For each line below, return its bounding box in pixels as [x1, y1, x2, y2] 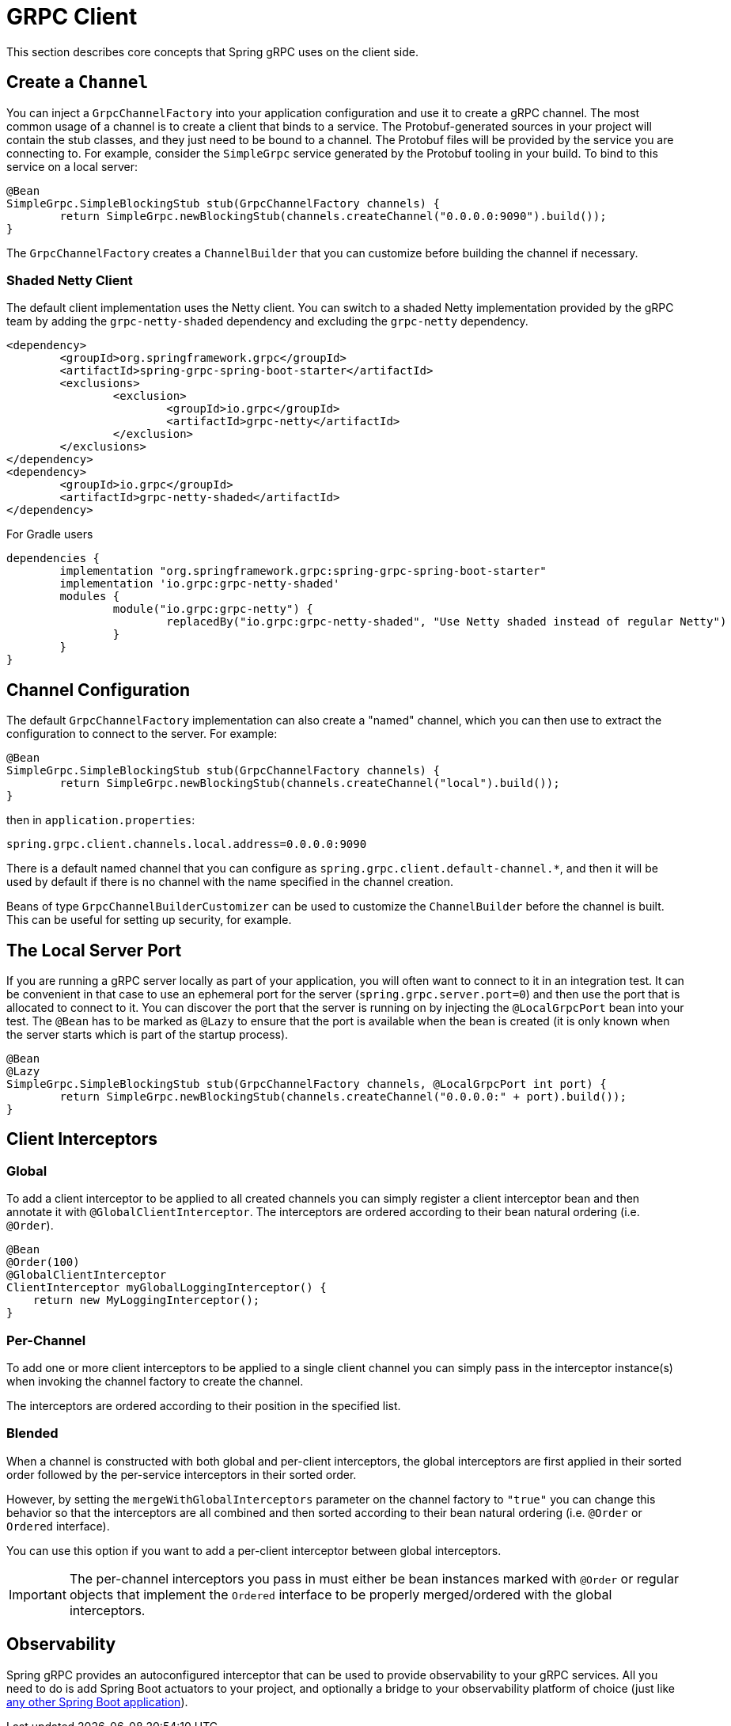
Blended [6, 1425, 59, 1442]
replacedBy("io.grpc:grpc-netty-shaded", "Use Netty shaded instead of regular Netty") [166, 615, 727, 629]
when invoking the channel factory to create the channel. [6, 1374, 304, 1388]
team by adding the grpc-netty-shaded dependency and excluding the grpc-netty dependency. [6, 314, 528, 329]
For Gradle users [6, 527, 93, 542]
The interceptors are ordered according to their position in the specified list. [6, 1399, 401, 1412]
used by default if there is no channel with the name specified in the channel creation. [6, 875, 454, 889]
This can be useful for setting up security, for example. [6, 913, 292, 927]
